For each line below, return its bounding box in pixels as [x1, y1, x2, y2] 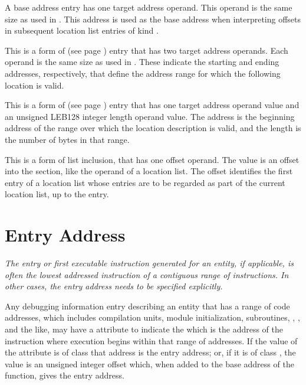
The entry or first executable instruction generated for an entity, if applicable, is [5, 257, 294, 269]
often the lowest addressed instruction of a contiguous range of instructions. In [5, 268, 289, 280]
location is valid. [5, 79, 64, 91]
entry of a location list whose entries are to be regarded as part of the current [5, 176, 285, 188]
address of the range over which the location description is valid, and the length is [5, 122, 301, 134]
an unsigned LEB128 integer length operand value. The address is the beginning [5, 110, 295, 122]
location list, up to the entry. [5, 188, 109, 200]
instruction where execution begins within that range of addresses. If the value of [5, 334, 298, 347]
